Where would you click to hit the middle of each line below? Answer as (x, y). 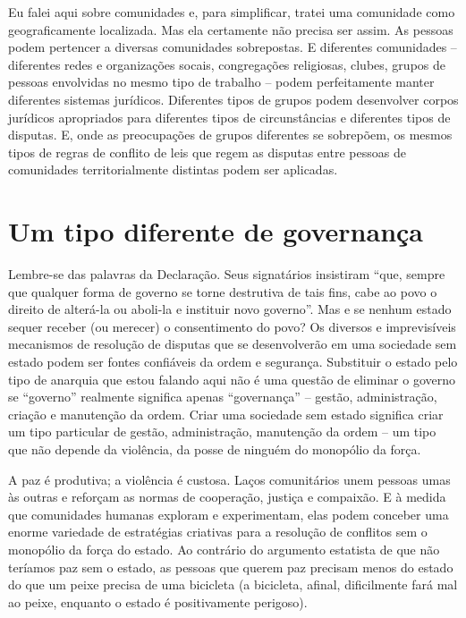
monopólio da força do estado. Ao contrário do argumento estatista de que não (224, 549)
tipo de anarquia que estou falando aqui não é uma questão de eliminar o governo (232, 379)
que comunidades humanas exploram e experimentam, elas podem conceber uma (229, 514)
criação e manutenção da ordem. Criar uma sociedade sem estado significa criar (226, 414)
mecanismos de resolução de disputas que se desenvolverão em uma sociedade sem (233, 344)
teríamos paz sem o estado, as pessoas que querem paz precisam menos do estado (231, 567)
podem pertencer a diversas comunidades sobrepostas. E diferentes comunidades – (233, 47)
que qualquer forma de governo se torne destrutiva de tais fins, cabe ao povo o (223, 291)
